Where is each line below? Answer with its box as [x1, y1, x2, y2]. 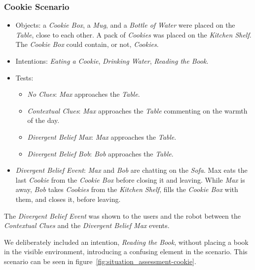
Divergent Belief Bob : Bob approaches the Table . [27, 148, 174, 158]
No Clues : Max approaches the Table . [27, 89, 140, 99]
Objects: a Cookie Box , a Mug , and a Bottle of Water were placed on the [15, 20, 235, 30]
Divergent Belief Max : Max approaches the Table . [27, 131, 177, 142]
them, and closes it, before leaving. [15, 193, 121, 204]
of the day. [27, 115, 60, 125]
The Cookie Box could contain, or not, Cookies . [15, 39, 159, 49]
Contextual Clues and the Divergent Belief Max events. [4, 220, 170, 231]
